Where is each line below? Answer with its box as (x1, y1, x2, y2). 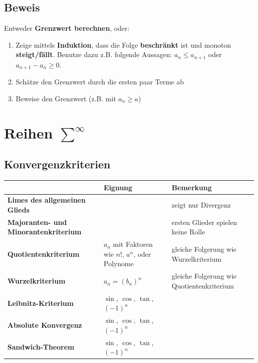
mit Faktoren (113, 239, 153, 249)
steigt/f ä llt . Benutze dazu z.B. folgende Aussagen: (15, 49, 172, 60)
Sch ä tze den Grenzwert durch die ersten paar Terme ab (15, 76, 184, 87)
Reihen (4, 122, 53, 143)
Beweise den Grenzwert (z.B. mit (15, 93, 116, 103)
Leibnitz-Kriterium (7, 297, 74, 308)
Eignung (104, 182, 132, 192)
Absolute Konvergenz (7, 319, 82, 330)
